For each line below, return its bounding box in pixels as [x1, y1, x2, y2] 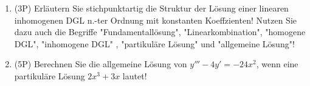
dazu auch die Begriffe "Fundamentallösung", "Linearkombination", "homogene [14, 25, 306, 38]
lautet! [122, 69, 147, 82]
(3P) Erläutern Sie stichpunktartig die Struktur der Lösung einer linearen [14, 2, 289, 14]
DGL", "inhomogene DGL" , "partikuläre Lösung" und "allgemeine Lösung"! [14, 37, 295, 50]
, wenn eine [256, 58, 298, 70]
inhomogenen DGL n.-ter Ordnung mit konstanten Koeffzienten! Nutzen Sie [14, 13, 297, 26]
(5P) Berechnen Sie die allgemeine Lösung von [14, 58, 187, 70]
